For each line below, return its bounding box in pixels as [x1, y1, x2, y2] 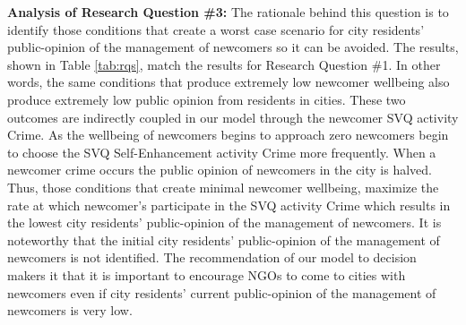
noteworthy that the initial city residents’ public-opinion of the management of [7, 230, 440, 249]
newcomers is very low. [7, 301, 133, 320]
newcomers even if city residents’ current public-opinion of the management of [7, 283, 436, 302]
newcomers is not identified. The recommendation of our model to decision [7, 248, 417, 267]
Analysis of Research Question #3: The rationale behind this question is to [7, 3, 449, 21]
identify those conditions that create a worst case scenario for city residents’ [7, 20, 425, 38]
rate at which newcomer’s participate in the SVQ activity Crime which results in [7, 195, 451, 214]
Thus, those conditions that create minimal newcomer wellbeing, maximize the [7, 177, 439, 196]
